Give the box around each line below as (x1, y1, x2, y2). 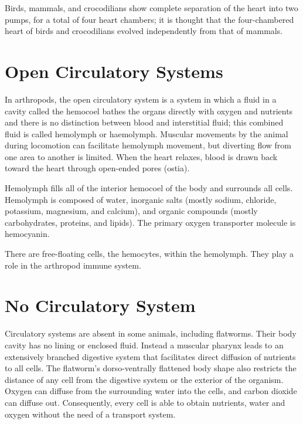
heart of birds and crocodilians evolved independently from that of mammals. (5, 25, 283, 37)
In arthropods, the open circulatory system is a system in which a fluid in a (5, 93, 277, 105)
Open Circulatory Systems (5, 59, 223, 83)
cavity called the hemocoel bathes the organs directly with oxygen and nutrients (5, 104, 293, 117)
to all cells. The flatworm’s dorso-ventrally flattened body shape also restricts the (5, 362, 297, 374)
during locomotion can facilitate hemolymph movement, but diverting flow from (5, 139, 291, 151)
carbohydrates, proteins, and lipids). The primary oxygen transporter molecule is (5, 216, 296, 228)
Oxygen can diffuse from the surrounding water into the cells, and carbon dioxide (5, 385, 297, 397)
